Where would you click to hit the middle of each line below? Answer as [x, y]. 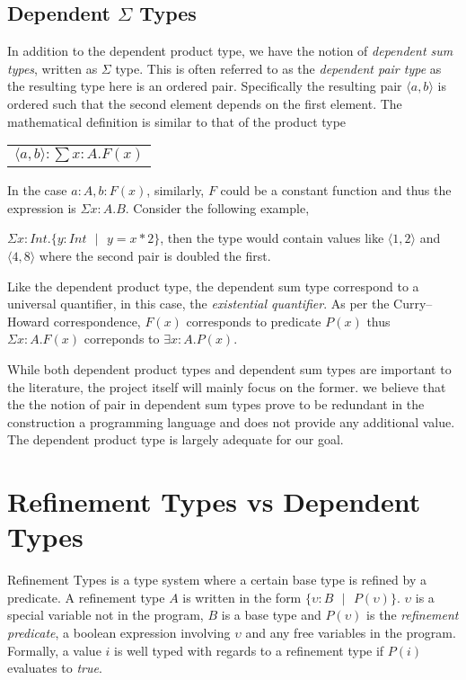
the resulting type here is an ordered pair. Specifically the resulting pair [205, 86]
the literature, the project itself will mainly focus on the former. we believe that [227, 386]
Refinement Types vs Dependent [214, 501]
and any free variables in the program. [351, 632]
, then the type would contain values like [272, 238]
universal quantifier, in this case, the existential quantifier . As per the [198, 304]
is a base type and [271, 615]
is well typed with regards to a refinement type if [249, 650]
